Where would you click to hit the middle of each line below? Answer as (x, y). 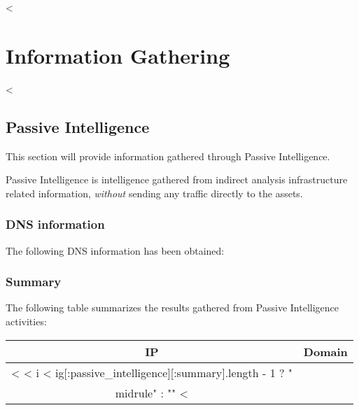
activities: (26, 321)
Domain (325, 351)
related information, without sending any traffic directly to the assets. (154, 193)
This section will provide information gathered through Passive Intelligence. (168, 156)
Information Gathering (118, 55)
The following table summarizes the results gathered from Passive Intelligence (172, 307)
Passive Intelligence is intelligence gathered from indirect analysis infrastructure (177, 179)
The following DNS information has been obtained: (115, 250)
